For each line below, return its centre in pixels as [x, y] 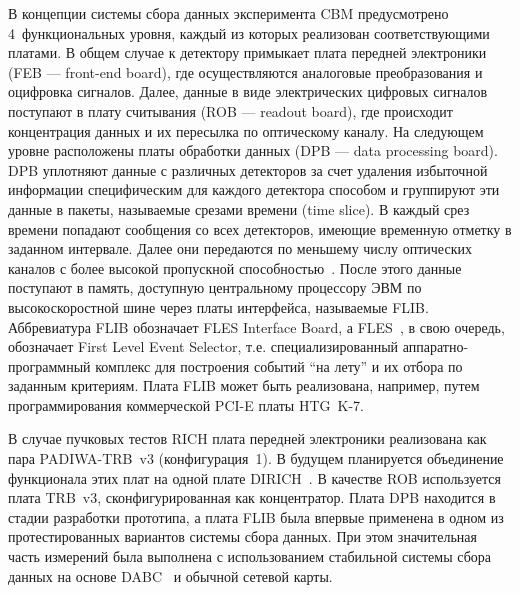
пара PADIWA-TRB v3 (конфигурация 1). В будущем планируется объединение [256, 458]
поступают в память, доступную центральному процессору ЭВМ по [215, 287]
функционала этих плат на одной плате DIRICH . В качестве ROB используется [254, 477]
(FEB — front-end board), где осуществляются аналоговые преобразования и [245, 71]
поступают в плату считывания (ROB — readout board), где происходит [230, 110]
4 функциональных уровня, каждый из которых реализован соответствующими [249, 32]
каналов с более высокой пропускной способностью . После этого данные [235, 267]
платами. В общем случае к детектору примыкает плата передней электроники [247, 52]
